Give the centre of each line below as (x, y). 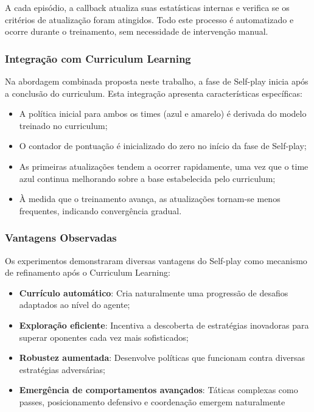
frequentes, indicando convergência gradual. (100, 210)
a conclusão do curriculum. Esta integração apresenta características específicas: (154, 93)
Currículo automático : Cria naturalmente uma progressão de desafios (154, 292)
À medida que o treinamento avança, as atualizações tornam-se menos (150, 199)
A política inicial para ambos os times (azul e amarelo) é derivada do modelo (163, 113)
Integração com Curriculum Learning (98, 58)
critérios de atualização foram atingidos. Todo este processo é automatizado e (149, 19)
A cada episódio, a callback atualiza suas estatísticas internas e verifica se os (147, 7)
